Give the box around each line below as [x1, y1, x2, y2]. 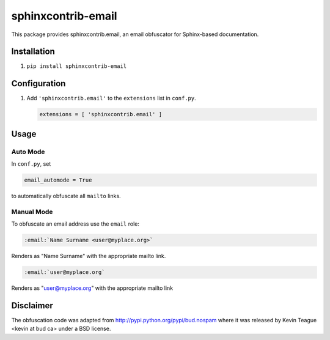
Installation [11, 46, 55, 57]
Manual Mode [11, 207, 53, 216]
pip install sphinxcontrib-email [26, 63, 127, 70]
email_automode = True [24, 177, 92, 183]
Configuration [11, 78, 66, 89]
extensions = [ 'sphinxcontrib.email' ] [39, 111, 162, 118]
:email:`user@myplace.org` [24, 269, 105, 276]
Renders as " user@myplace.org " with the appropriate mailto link [11, 284, 174, 292]
